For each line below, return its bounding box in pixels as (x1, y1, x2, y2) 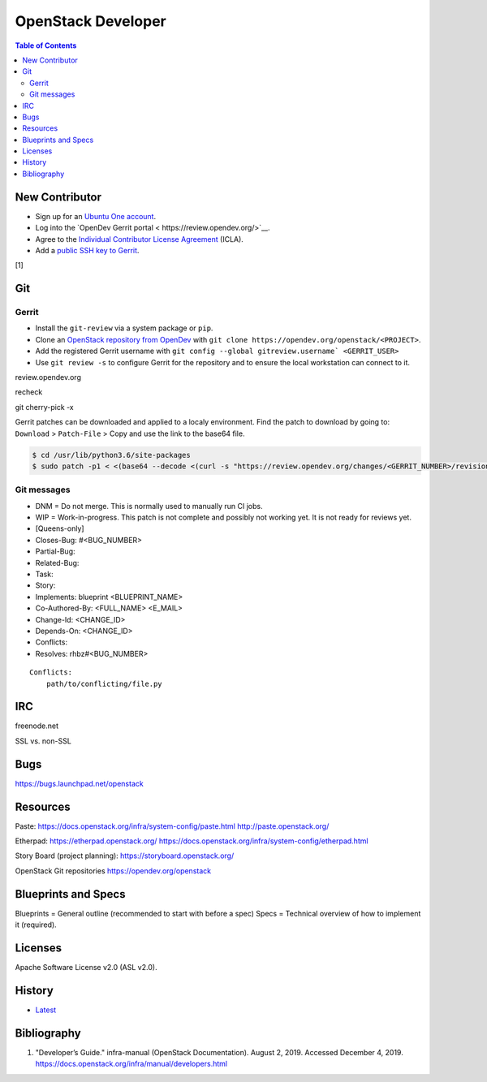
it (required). (15, 920, 57, 929)
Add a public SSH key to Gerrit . (35, 245, 140, 255)
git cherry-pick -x (15, 402, 75, 412)
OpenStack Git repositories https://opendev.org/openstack (15, 865, 211, 876)
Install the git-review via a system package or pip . (35, 323, 213, 333)
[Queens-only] (35, 524, 84, 533)
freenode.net (15, 721, 58, 731)
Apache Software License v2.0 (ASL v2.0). (15, 963, 157, 972)
